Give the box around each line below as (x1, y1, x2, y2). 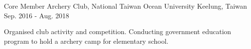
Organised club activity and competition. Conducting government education (4, 26, 232, 37)
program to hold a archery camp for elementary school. (4, 36, 169, 46)
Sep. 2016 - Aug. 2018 (4, 10, 69, 20)
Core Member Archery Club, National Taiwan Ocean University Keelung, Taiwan (4, 1, 247, 11)
